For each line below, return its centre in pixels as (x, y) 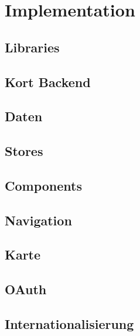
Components (43, 185)
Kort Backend (48, 81)
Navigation (38, 220)
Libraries (32, 47)
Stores (24, 151)
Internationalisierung (69, 324)
